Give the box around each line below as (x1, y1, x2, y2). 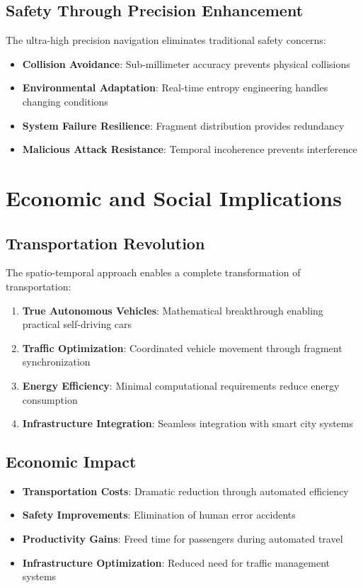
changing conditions (22, 94, 108, 108)
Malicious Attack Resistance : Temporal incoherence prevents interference (22, 142, 357, 157)
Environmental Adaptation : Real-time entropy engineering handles (22, 80, 328, 95)
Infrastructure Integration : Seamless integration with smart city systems (22, 416, 354, 431)
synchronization (22, 354, 91, 369)
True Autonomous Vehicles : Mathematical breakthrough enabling (22, 303, 323, 317)
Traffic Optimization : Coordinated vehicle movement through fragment (22, 340, 342, 355)
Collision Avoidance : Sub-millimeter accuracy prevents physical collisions (22, 56, 350, 71)
